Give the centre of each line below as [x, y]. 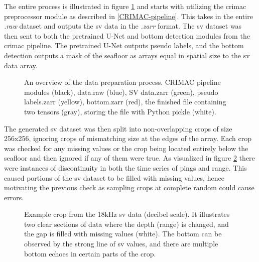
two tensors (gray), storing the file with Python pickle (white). [120, 111]
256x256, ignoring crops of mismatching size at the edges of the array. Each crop [128, 138]
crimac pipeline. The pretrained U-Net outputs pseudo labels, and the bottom [124, 45]
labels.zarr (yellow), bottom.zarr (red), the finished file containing [125, 102]
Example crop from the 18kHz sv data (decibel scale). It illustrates [127, 214]
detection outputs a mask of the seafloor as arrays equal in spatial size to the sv [127, 55]
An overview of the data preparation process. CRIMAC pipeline [122, 82]
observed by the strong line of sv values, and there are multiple [121, 244]
